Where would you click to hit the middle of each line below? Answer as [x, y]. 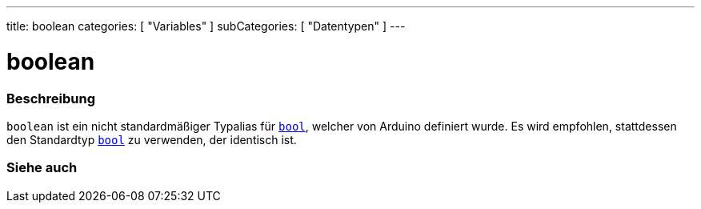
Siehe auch [42, 168]
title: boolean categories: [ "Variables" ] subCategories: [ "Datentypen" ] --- [206, 26]
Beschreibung [51, 98]
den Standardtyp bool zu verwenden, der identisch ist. [152, 139]
